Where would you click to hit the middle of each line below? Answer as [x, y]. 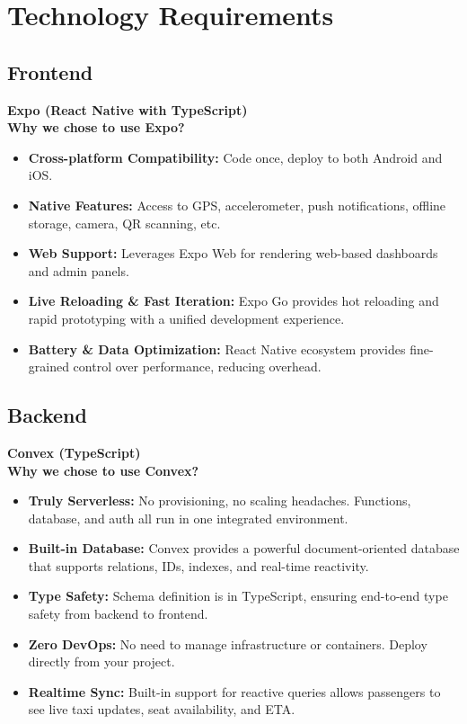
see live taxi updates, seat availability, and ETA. [162, 709]
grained [48, 366]
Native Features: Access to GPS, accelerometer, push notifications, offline [237, 205]
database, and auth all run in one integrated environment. [188, 518]
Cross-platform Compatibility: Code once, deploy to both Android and [235, 157]
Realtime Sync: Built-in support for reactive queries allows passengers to [234, 691]
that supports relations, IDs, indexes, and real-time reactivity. [198, 565]
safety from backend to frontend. [118, 614]
